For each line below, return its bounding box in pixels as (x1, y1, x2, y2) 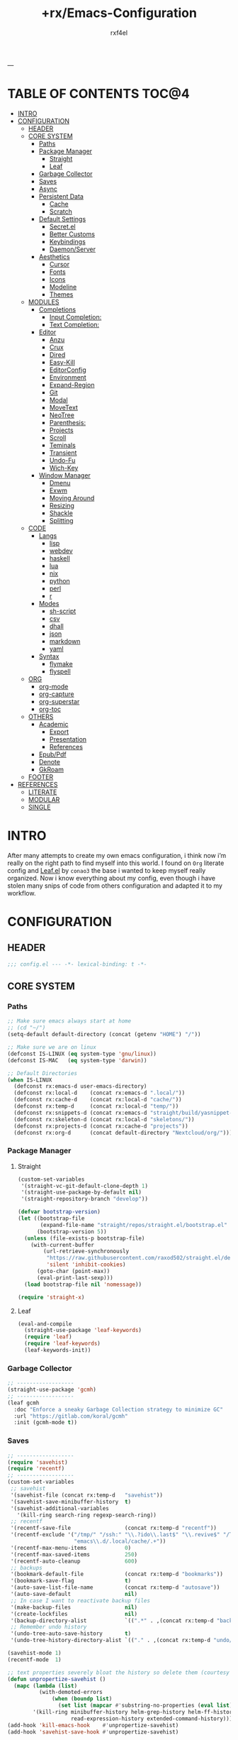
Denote (38, 757, 60, 766)
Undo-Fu (49, 456, 76, 464)
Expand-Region (49, 380, 95, 389)
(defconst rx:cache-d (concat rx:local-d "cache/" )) (13, 1096, 182, 1103)
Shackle (49, 509, 73, 517)
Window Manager (38, 470, 91, 480)
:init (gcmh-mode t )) (13, 1419, 78, 1426)
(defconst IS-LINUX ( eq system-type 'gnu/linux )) (7, 1050, 157, 1057)
